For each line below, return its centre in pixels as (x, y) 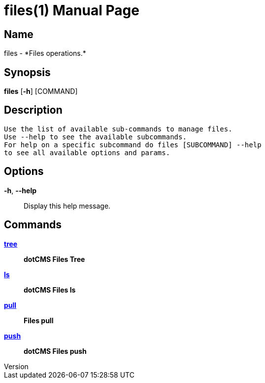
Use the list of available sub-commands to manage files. (118, 129)
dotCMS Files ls (50, 290)
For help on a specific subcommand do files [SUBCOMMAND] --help (133, 145)
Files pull (39, 320)
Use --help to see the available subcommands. (95, 137)
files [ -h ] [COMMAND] (41, 91)
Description (33, 110)
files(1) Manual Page (72, 10)
